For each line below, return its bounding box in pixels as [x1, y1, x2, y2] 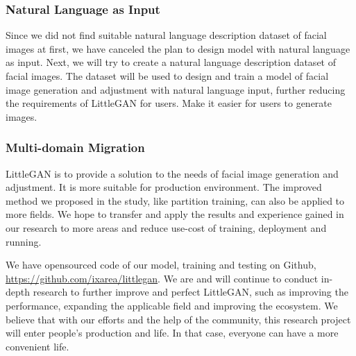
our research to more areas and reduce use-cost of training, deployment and [6, 220, 327, 235]
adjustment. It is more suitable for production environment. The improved [6, 180, 322, 194]
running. [6, 234, 42, 248]
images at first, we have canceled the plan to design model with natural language [6, 41, 350, 56]
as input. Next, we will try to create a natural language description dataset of [6, 55, 336, 69]
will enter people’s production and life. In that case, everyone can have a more [6, 325, 339, 340]
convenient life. [6, 339, 69, 353]
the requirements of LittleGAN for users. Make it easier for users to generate [6, 96, 332, 110]
